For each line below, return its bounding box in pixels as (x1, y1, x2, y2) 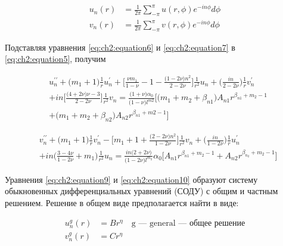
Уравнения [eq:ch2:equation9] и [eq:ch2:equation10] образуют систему (5, 173, 258, 185)
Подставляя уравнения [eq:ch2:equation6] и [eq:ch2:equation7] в (5, 41, 235, 53)
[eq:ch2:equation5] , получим (5, 52, 106, 65)
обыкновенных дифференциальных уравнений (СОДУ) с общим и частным (5, 185, 278, 197)
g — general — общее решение (131, 219, 245, 228)
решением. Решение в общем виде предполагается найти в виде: (5, 196, 239, 208)
